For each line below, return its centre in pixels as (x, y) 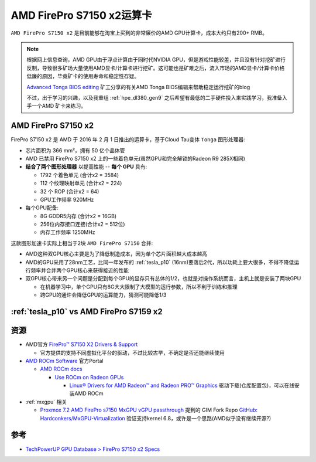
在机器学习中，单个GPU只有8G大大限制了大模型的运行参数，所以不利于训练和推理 (139, 287)
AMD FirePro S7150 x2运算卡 (81, 15)
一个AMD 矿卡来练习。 (59, 106)
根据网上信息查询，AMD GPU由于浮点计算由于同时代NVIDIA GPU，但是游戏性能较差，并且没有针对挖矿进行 (156, 60)
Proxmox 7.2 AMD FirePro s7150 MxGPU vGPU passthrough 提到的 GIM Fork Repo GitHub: (149, 410)
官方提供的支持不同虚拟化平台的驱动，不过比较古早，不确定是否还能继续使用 (132, 352)
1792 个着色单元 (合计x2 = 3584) (80, 175)
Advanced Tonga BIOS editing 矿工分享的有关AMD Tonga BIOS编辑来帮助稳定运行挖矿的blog (138, 87)
